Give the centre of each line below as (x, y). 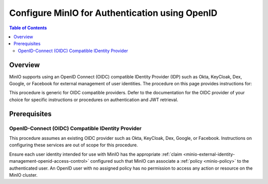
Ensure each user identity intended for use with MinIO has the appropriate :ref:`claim (96, 154)
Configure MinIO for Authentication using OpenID (113, 13)
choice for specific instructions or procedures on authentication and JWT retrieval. (94, 100)
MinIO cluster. (23, 175)
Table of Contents (28, 28)
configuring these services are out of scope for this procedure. (74, 145)
